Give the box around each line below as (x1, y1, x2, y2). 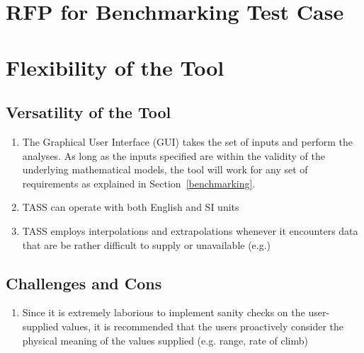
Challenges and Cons (6, 272, 162, 294)
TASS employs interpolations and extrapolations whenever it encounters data (22, 223, 358, 238)
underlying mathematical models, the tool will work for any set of (22, 162, 308, 177)
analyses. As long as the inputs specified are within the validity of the (22, 148, 325, 163)
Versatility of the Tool (6, 101, 171, 123)
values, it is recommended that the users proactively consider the (62, 318, 344, 333)
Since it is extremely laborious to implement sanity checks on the (22, 305, 305, 320)
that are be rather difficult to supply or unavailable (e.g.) (22, 237, 271, 252)
